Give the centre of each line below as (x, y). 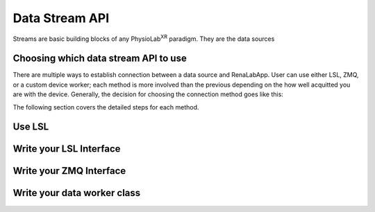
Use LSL (31, 127)
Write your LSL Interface (67, 149)
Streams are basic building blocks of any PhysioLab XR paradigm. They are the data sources (144, 38)
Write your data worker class (77, 193)
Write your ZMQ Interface (69, 171)
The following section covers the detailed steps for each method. (106, 107)
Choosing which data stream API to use (100, 59)
